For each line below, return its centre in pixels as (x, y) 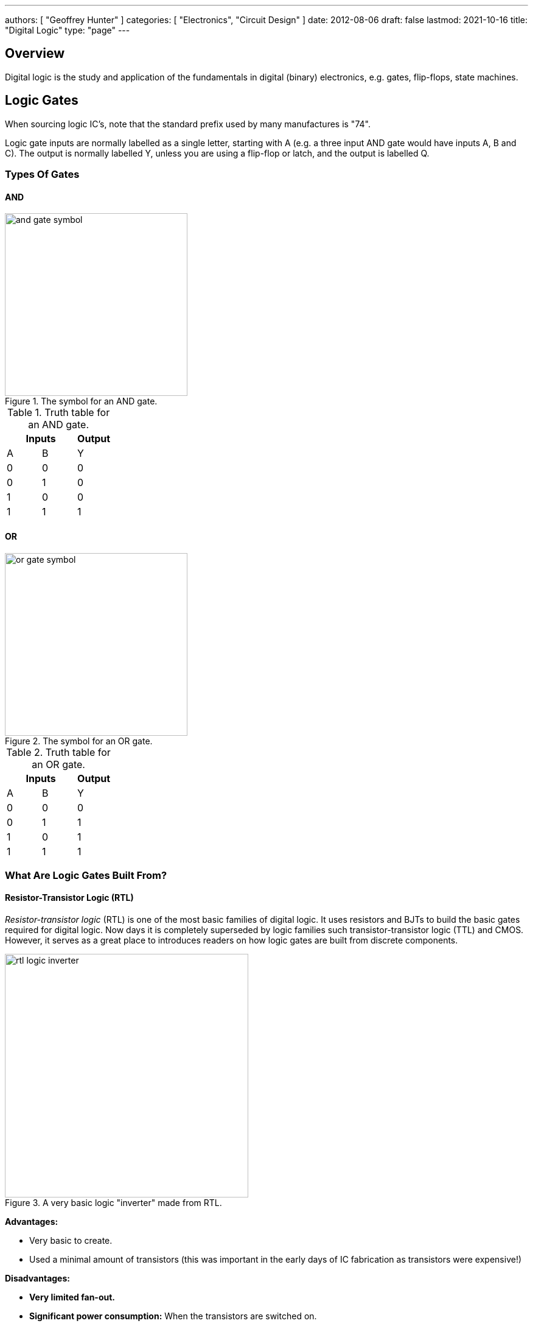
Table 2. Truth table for (58, 752)
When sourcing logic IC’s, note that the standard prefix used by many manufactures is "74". (188, 124)
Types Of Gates (42, 175)
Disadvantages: (37, 1278)
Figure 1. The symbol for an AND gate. (81, 401)
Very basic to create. (71, 1241)
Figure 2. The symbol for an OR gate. (79, 741)
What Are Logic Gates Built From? (86, 875)
